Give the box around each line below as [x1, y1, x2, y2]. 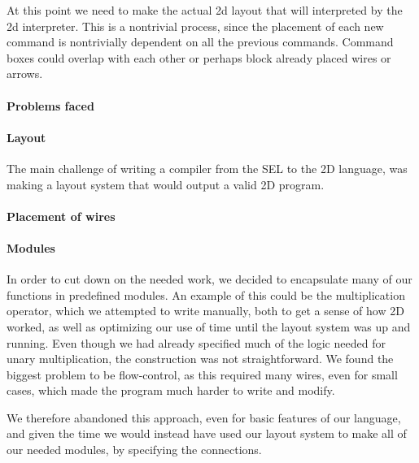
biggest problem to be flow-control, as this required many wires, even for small [7, 366, 398, 383]
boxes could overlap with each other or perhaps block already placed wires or [7, 49, 391, 66]
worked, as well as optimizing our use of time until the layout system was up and [7, 318, 411, 335]
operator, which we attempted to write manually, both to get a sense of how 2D [7, 302, 404, 319]
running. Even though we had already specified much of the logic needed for [7, 334, 386, 351]
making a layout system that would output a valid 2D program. [7, 175, 325, 193]
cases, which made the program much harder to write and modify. [7, 382, 335, 399]
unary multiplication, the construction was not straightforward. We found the [7, 350, 394, 367]
